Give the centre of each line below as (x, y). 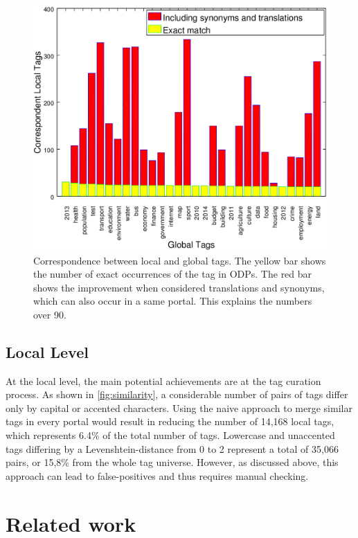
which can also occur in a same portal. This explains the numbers (173, 301)
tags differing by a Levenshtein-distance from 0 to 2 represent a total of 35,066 (172, 448)
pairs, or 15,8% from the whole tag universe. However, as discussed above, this (172, 462)
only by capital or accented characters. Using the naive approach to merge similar (179, 407)
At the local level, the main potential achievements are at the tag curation (163, 380)
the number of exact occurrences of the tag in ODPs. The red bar (173, 274)
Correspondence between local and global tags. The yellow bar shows (180, 260)
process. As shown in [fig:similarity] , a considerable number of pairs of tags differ (177, 394)
